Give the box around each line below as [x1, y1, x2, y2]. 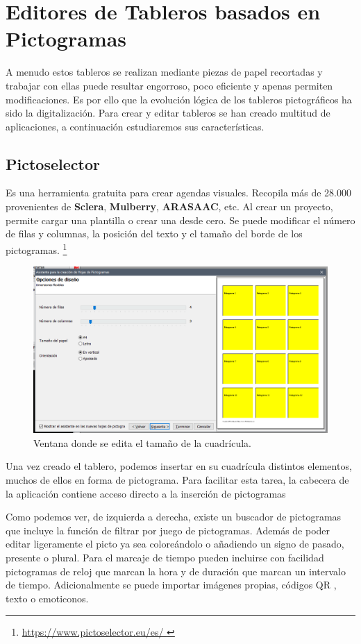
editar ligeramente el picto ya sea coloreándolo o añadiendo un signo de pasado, [6, 536, 344, 551]
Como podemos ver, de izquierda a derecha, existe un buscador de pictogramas [6, 509, 342, 524]
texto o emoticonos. [6, 591, 89, 605]
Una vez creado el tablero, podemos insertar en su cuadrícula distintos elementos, [6, 459, 352, 473]
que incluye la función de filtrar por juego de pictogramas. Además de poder [6, 523, 330, 537]
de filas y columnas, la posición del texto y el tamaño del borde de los [6, 226, 303, 241]
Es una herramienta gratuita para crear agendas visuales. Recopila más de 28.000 [6, 185, 351, 200]
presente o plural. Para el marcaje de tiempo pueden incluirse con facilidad [6, 550, 324, 565]
